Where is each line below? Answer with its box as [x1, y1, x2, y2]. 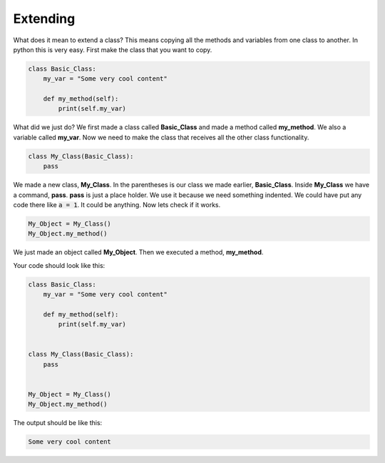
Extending [13, 11, 76, 26]
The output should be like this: [13, 419, 103, 427]
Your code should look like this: [13, 261, 106, 269]
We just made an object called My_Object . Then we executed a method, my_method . [13, 248, 264, 257]
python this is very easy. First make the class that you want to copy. [13, 45, 212, 54]
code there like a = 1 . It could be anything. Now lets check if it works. [13, 201, 221, 209]
